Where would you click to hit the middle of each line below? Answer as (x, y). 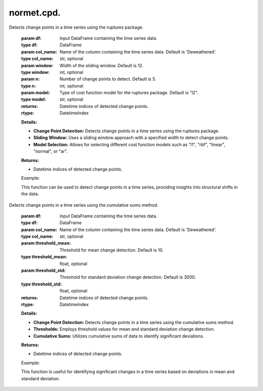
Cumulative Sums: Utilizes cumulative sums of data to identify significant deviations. (119, 336)
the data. (30, 194)
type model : (34, 99)
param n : (30, 79)
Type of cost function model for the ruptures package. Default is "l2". (129, 93)
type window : (35, 72)
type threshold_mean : (44, 257)
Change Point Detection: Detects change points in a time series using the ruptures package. (126, 131)
